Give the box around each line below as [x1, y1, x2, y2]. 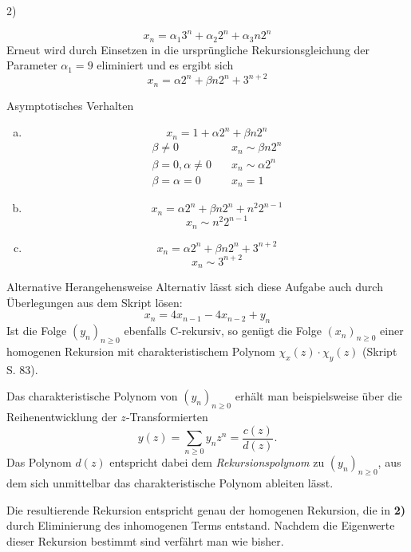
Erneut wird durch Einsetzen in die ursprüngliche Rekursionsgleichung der [6, 41, 370, 57]
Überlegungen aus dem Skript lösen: [6, 294, 183, 310]
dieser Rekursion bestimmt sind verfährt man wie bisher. [6, 533, 284, 550]
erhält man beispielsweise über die [235, 388, 402, 404]
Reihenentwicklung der [6, 408, 117, 425]
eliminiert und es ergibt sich [97, 57, 234, 73]
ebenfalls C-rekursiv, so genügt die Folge [124, 322, 322, 339]
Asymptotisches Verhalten [6, 97, 134, 113]
